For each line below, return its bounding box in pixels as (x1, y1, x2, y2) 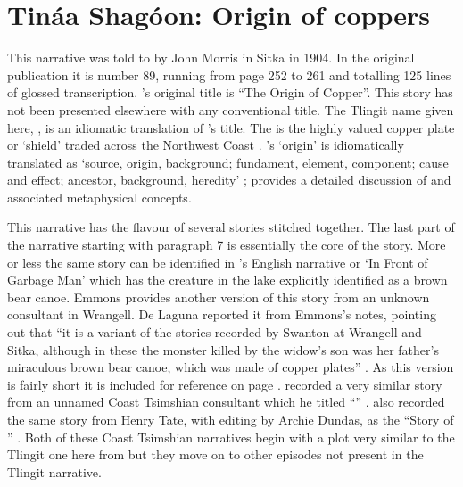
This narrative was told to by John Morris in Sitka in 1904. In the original (7, 48, 415, 67)
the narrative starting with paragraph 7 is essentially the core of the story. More (7, 235, 446, 254)
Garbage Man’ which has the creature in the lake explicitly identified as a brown (7, 270, 448, 289)
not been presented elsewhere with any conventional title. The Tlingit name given (7, 100, 454, 119)
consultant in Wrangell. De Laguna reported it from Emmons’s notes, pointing (7, 305, 436, 324)
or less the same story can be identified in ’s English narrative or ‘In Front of (7, 252, 428, 271)
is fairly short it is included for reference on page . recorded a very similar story (7, 375, 442, 393)
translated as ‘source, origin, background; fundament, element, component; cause (7, 153, 449, 171)
